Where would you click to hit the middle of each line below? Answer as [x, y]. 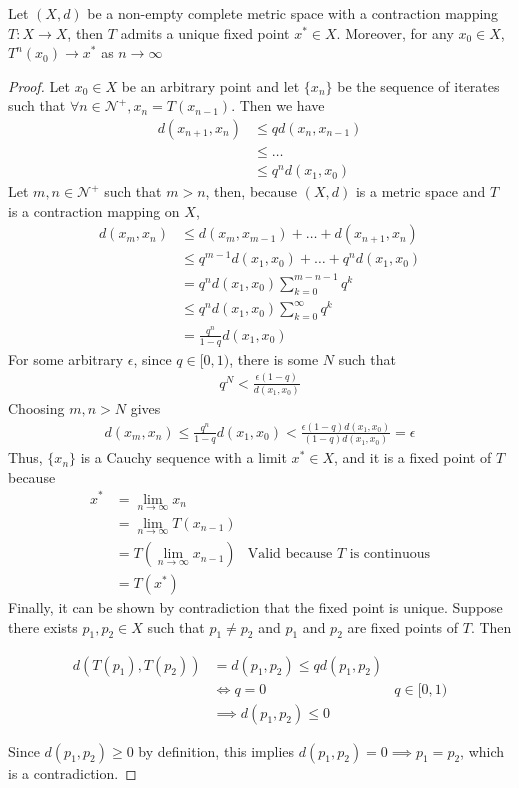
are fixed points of [403, 626]
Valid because [290, 554]
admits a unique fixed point [205, 32]
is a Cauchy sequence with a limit [183, 457]
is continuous [389, 554]
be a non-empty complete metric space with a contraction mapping [293, 13]
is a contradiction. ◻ [72, 772]
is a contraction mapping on [94, 210]
